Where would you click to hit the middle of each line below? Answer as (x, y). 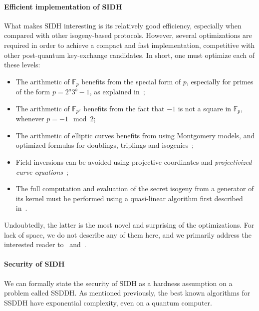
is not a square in (205, 108)
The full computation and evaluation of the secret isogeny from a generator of (135, 188)
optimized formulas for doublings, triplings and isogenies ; (105, 145)
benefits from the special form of (131, 81)
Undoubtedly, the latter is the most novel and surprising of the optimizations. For (129, 225)
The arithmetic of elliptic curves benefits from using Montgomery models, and (135, 135)
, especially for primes (220, 81)
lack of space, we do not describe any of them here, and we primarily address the (128, 234)
